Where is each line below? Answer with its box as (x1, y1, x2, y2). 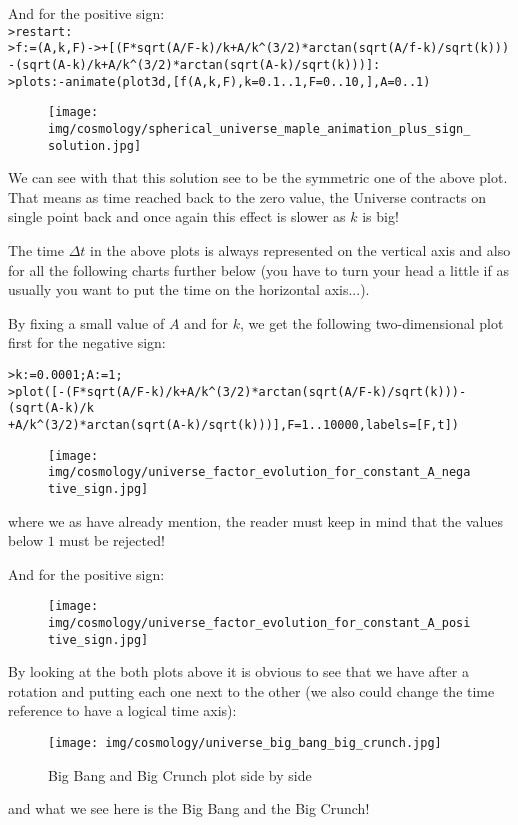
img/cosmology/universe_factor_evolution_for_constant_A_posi (48, 615, 471, 630)
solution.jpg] (48, 138, 142, 153)
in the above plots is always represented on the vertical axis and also (90, 239, 511, 260)
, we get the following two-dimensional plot (240, 312, 504, 333)
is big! (362, 206, 399, 227)
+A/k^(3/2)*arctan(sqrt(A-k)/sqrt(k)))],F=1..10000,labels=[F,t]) (8, 417, 460, 432)
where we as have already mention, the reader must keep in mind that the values (8, 510, 503, 531)
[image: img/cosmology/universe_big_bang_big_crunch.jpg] (48, 736, 442, 751)
